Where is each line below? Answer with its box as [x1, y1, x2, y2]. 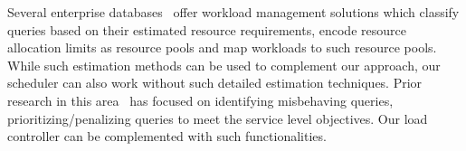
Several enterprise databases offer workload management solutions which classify [7, 3, 460, 21]
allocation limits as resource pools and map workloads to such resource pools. [7, 38, 437, 57]
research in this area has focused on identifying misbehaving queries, [7, 90, 394, 109]
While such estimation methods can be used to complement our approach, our [7, 55, 441, 74]
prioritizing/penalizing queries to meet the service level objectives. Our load [7, 109, 428, 127]
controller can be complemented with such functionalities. [7, 127, 327, 146]
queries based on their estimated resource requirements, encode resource [7, 20, 406, 39]
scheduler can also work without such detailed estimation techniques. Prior [7, 73, 423, 92]
